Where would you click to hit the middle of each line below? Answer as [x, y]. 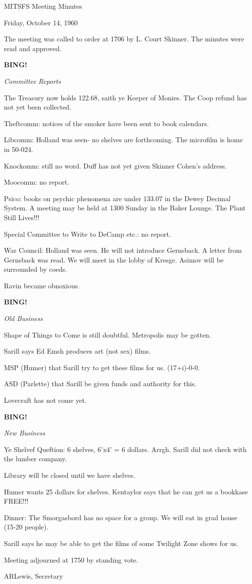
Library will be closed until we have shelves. [70, 475]
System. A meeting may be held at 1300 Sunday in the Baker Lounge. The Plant [125, 208]
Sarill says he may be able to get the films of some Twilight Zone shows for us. [121, 543]
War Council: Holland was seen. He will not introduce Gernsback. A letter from [123, 250]
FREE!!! [16, 501]
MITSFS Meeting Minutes [43, 6]
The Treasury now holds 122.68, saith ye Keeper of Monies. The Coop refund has [126, 97]
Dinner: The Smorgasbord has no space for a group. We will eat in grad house [121, 517]
